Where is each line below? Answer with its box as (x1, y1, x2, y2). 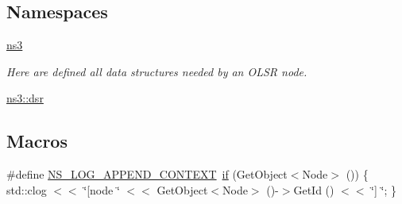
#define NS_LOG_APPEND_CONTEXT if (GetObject (6, 166, 288, 183)
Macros (6, 129, 68, 153)
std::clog (6, 181, 47, 198)
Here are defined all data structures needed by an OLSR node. (6, 63, 307, 79)
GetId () (293, 181, 334, 198)
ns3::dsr (6, 90, 44, 106)
